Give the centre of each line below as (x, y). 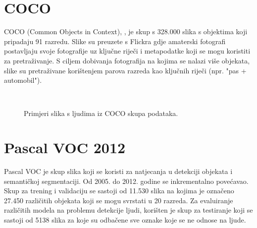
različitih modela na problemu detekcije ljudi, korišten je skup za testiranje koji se (128, 210)
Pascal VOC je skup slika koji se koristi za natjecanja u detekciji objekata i (118, 171)
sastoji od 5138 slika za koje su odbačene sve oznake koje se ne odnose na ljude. (125, 219)
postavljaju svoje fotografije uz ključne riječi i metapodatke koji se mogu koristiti (127, 51)
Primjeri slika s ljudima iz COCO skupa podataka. (101, 113)
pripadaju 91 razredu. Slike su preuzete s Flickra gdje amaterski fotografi (115, 41)
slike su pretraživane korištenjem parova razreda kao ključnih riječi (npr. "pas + (125, 70)
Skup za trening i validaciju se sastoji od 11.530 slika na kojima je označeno (119, 191)
